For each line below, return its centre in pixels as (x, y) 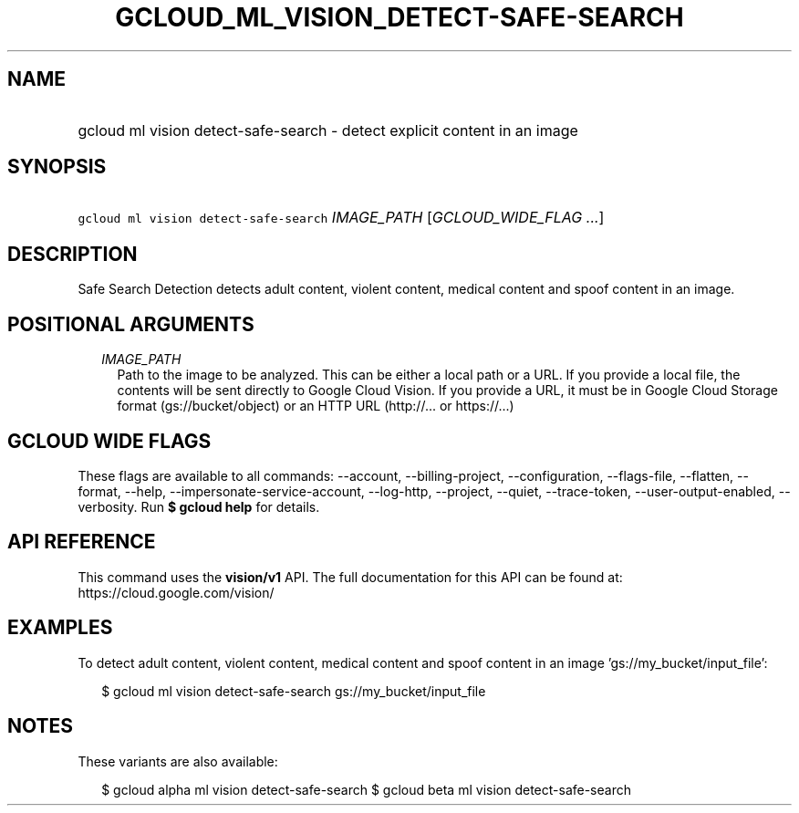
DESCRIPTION (73, 254)
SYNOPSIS (57, 167)
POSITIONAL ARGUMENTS (131, 324)
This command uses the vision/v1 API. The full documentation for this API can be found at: (350, 577)
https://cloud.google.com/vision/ (176, 592)
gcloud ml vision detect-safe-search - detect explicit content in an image (328, 130)
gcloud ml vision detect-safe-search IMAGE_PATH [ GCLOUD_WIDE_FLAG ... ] (341, 218)
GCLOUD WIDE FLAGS (109, 441)
